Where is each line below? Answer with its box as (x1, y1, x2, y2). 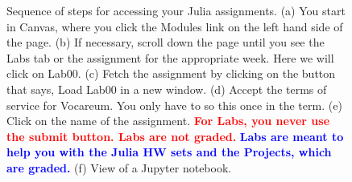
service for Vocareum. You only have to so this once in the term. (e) (6, 96, 342, 113)
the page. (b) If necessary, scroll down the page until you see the (6, 34, 325, 51)
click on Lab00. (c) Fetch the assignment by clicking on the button (6, 65, 336, 82)
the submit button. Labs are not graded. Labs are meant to (6, 127, 344, 144)
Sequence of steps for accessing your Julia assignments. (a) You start (6, 2, 346, 18)
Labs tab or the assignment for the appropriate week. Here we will (6, 49, 334, 66)
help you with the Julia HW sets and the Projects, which (6, 144, 332, 160)
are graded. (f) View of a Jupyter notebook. (6, 159, 232, 176)
